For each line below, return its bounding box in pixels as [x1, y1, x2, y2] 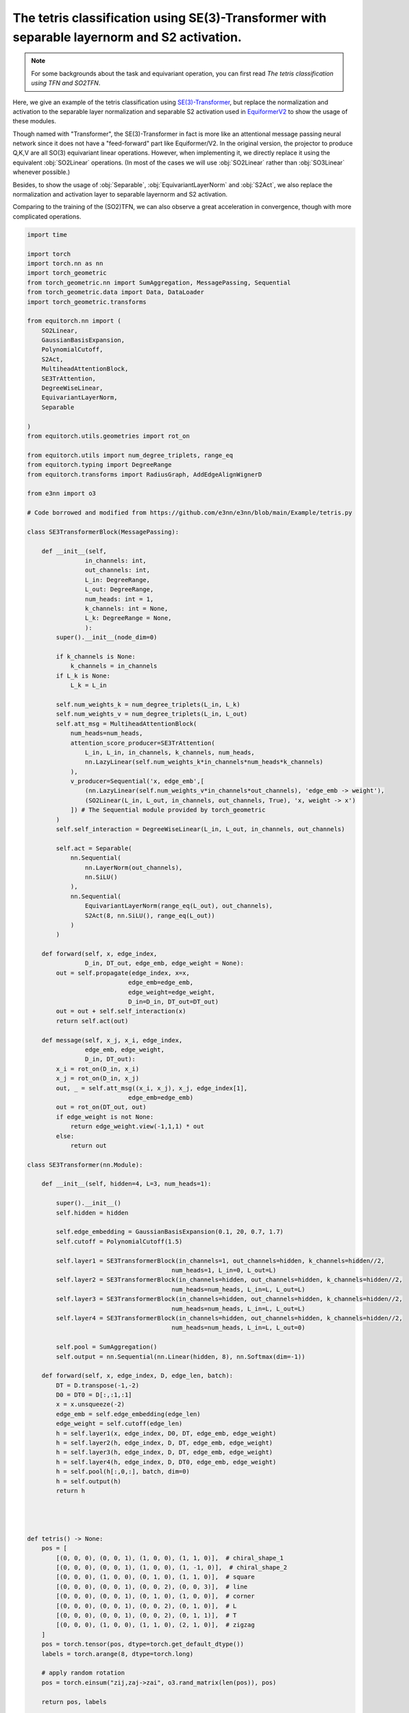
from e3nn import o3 [27, 490, 96, 497]
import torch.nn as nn [27, 259, 103, 267]
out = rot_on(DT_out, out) [55, 1103, 147, 1111]
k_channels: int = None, [84, 605, 169, 613]
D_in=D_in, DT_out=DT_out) [127, 998, 219, 1006]
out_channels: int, [84, 566, 151, 574]
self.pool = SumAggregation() [55, 1343, 158, 1351]
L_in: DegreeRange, [84, 576, 151, 584]
